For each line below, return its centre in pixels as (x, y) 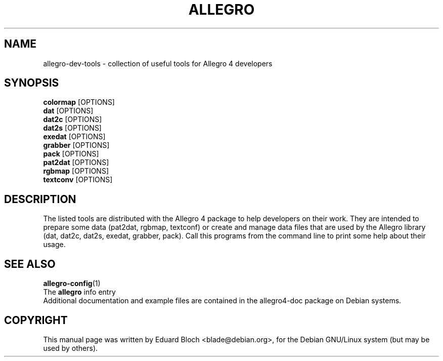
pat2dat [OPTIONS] (76, 163)
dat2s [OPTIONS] (72, 128)
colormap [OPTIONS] (79, 102)
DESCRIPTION (40, 199)
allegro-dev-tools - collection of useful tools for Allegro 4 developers (158, 63)
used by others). (71, 348)
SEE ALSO (30, 264)
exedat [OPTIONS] (74, 137)
